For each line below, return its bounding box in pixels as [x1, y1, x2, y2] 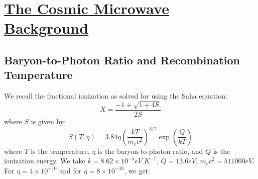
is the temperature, [31, 145, 90, 156]
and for [59, 165, 82, 175]
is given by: [31, 116, 66, 126]
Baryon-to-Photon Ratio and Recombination [4, 52, 240, 67]
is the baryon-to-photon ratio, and [97, 145, 203, 156]
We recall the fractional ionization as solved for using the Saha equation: [4, 91, 227, 101]
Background [4, 18, 89, 38]
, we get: [124, 165, 150, 175]
